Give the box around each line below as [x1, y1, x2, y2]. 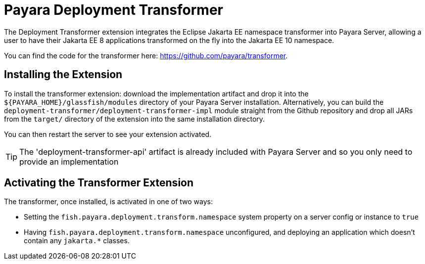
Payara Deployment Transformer [4, 1, 223, 18]
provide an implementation [19, 156, 119, 167]
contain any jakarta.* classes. [24, 236, 130, 245]
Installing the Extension [4, 68, 123, 81]
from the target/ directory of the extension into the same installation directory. [4, 114, 265, 123]
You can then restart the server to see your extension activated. [4, 130, 212, 138]
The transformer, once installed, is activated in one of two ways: [4, 197, 213, 206]
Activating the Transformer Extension [4, 176, 194, 189]
